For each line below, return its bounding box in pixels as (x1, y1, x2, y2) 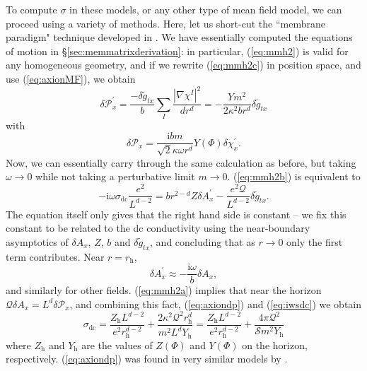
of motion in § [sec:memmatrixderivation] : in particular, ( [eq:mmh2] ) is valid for (6, 43, 349, 58)
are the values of (81, 337, 153, 352)
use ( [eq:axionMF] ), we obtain (6, 71, 136, 86)
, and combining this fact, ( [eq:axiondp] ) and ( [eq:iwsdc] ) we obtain (69, 296, 361, 311)
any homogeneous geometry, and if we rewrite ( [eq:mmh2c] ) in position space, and (6, 57, 361, 72)
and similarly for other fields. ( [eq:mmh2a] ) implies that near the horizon (6, 283, 322, 298)
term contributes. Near (6, 249, 105, 264)
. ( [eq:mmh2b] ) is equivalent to (227, 169, 361, 184)
